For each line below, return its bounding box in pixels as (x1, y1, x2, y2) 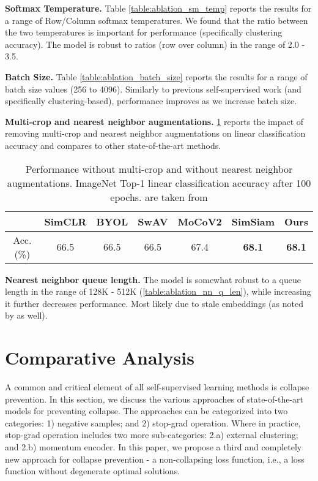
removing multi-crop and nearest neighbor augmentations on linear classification (5, 127, 306, 140)
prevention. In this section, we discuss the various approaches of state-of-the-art (5, 392, 304, 405)
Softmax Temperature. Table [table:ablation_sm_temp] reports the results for (5, 2, 312, 14)
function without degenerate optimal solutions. (5, 464, 180, 477)
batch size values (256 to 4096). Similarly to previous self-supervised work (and (5, 82, 301, 95)
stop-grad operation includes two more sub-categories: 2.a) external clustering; (5, 428, 298, 441)
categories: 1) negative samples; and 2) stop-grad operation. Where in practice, (5, 416, 301, 429)
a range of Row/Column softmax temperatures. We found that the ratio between (5, 13, 308, 26)
